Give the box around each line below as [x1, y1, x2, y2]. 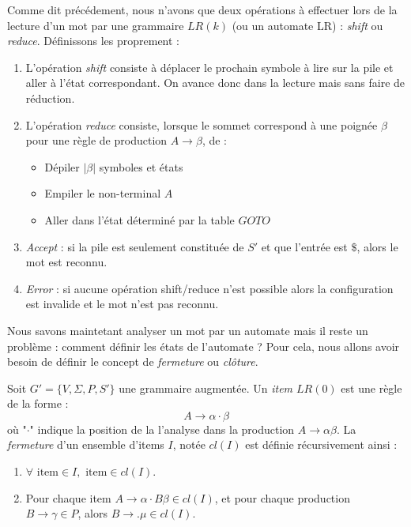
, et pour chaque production [214, 489, 350, 506]
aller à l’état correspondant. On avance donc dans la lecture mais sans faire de [25, 74, 405, 91]
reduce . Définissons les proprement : [7, 32, 180, 49]
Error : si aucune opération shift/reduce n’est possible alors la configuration [25, 280, 394, 296]
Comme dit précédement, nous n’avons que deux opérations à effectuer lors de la [7, 2, 398, 17]
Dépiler [44, 158, 80, 175]
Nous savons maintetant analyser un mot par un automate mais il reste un [7, 322, 368, 338]
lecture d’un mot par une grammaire [7, 17, 184, 33]
